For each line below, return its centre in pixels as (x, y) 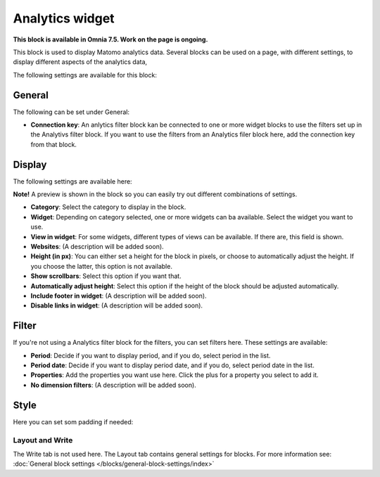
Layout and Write (43, 440)
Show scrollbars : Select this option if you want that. (106, 276)
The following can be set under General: (71, 112)
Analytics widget (64, 18)
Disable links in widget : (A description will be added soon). (117, 305)
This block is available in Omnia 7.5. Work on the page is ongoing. (110, 39)
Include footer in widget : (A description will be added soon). (119, 296)
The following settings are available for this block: (85, 75)
